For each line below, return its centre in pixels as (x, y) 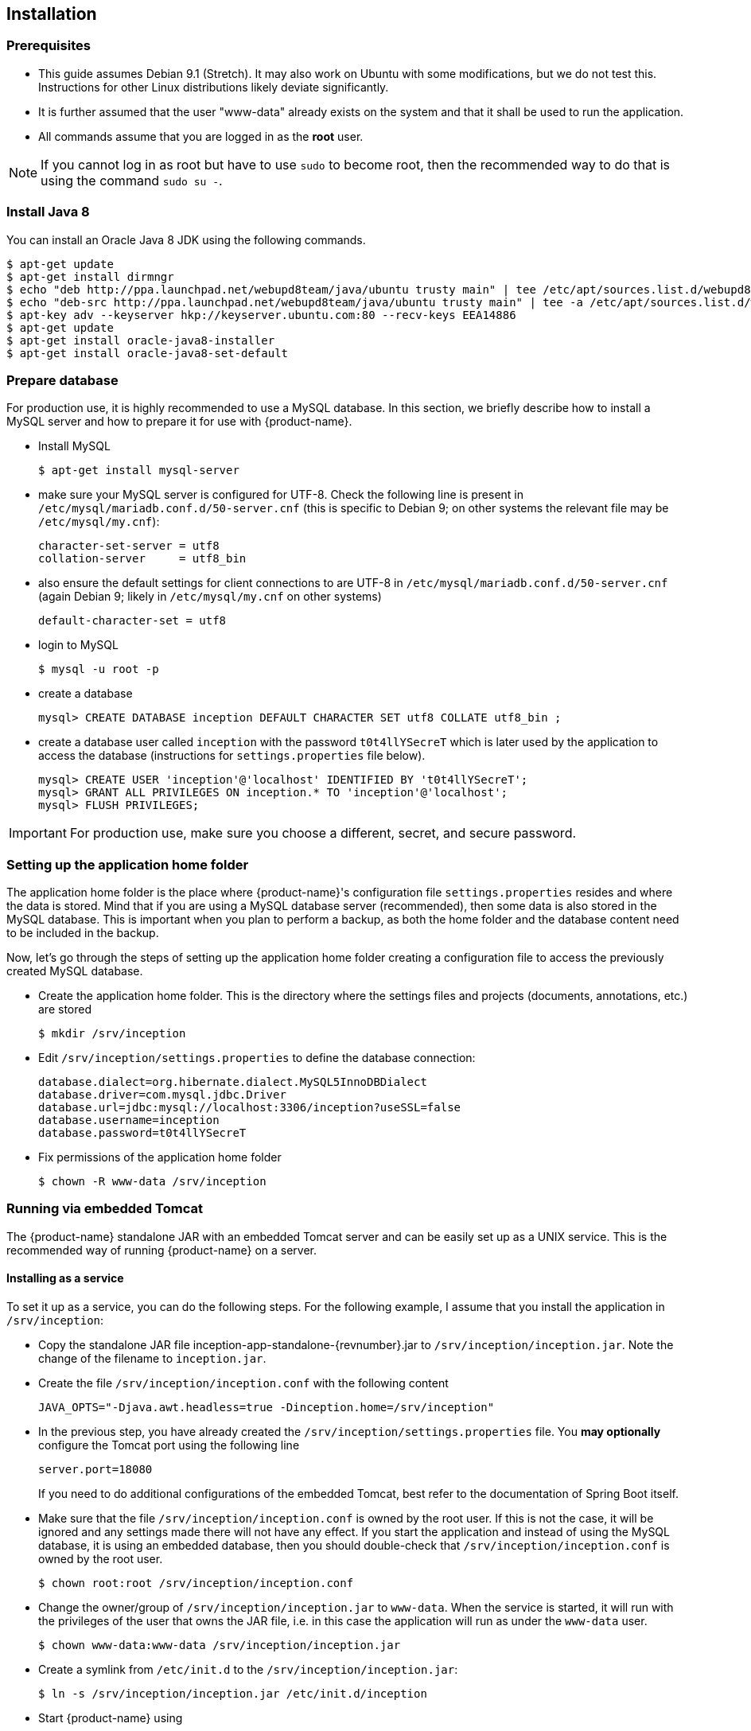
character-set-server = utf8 (129, 546)
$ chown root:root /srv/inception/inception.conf (196, 1583)
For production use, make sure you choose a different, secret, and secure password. (323, 833)
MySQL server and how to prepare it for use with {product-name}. (179, 422)
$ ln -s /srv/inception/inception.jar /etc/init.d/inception (233, 1694)
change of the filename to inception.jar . (152, 1359)
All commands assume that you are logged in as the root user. (201, 136)
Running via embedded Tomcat (105, 1209)
